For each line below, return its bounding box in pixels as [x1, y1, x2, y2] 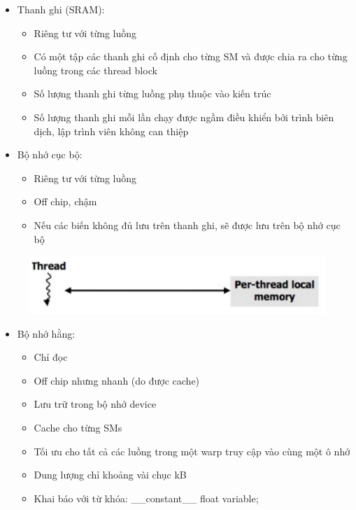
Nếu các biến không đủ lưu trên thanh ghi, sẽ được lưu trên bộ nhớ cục [34, 217, 341, 232]
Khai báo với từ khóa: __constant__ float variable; [34, 490, 259, 505]
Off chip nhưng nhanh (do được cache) [34, 373, 200, 387]
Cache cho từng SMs [34, 420, 122, 434]
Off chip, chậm [34, 194, 97, 209]
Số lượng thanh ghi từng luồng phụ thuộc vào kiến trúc [34, 86, 271, 101]
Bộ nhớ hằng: [17, 326, 76, 340]
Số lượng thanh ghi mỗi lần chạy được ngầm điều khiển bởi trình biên [34, 109, 334, 124]
